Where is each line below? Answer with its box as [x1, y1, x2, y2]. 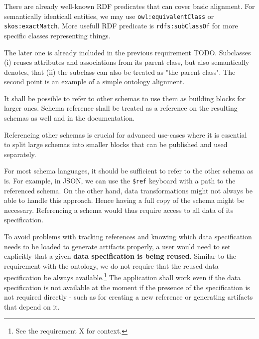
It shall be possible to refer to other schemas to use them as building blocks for [4, 93, 246, 103]
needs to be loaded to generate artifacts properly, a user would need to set [4, 241, 231, 251]
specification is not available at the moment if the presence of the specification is [4, 282, 250, 292]
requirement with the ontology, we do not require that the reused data [4, 260, 219, 271]
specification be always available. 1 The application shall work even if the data [4, 271, 241, 283]
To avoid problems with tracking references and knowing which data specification [4, 231, 252, 242]
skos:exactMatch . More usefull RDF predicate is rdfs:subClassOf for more [4, 20, 238, 31]
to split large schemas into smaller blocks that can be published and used [4, 139, 228, 150]
